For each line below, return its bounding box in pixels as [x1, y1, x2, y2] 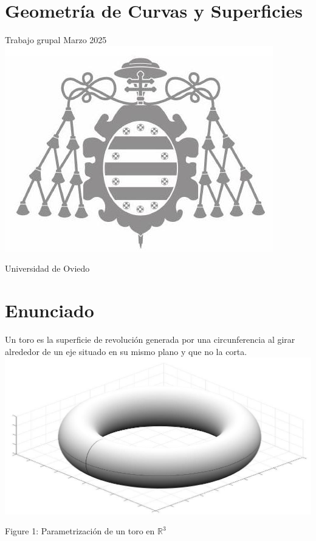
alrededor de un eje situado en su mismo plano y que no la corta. [5, 345, 247, 357]
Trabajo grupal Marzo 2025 [5, 33, 107, 46]
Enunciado [5, 298, 94, 323]
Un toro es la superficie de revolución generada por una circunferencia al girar [5, 333, 295, 346]
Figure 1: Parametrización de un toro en [5, 525, 155, 537]
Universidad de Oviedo [5, 262, 90, 275]
